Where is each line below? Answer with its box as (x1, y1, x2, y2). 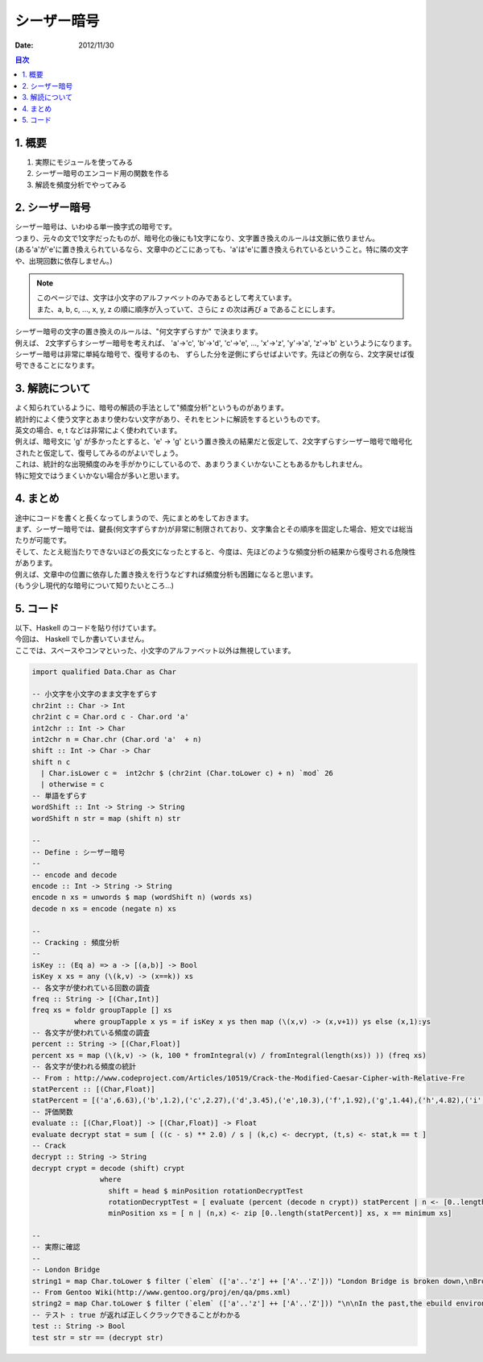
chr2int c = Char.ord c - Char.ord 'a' (31, 712, 189, 722)
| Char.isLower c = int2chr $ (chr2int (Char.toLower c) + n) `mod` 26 (40, 768, 334, 778)
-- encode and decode (31, 870, 118, 879)
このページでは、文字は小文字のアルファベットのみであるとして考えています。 (36, 293, 296, 302)
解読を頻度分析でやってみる (35, 180, 127, 190)
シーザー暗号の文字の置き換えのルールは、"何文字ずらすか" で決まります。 (14, 327, 263, 336)
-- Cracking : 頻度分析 (31, 938, 120, 947)
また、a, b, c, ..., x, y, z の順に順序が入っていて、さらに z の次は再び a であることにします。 (36, 304, 340, 314)
